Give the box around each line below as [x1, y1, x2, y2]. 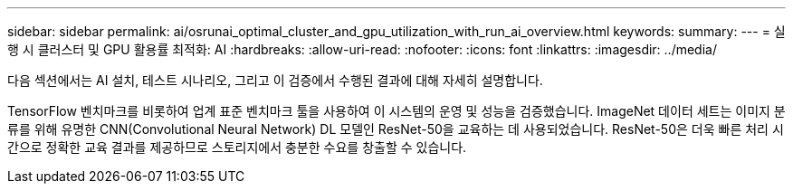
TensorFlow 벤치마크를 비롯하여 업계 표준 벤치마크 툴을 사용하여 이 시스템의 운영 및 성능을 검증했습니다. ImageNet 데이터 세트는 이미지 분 [7, 103, 786, 119]
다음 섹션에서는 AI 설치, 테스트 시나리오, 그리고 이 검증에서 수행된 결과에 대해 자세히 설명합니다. [7, 72, 543, 88]
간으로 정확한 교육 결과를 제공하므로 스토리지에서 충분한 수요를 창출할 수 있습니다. [7, 139, 467, 155]
